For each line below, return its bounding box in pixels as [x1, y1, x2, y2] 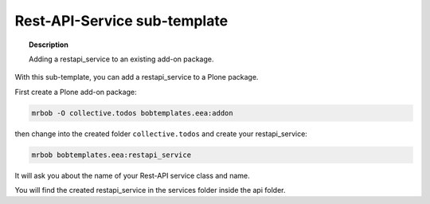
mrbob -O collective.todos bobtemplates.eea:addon [31, 108, 234, 117]
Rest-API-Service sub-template [14, 12, 229, 29]
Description [29, 40, 69, 49]
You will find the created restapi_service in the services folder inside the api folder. [14, 186, 286, 195]
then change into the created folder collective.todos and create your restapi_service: [14, 128, 308, 139]
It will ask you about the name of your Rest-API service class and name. [14, 171, 250, 180]
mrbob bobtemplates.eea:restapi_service [31, 150, 191, 159]
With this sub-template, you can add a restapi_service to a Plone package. [14, 73, 259, 82]
